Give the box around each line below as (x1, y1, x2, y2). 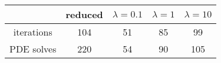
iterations (13, 25, 52, 38)
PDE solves (9, 42, 57, 55)
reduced (65, 8, 103, 21)
